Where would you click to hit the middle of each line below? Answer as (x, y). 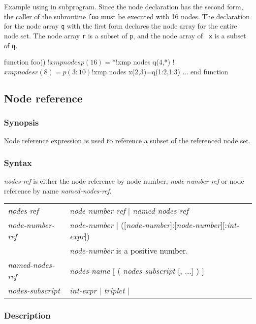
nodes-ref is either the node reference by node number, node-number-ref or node (124, 181)
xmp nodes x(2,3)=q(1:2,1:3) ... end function (161, 71)
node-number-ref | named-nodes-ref (129, 211)
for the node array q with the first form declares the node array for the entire (121, 26)
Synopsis (21, 122)
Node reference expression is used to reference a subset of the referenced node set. (127, 141)
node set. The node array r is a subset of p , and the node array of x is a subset (125, 35)
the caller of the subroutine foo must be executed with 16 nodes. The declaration (127, 16)
